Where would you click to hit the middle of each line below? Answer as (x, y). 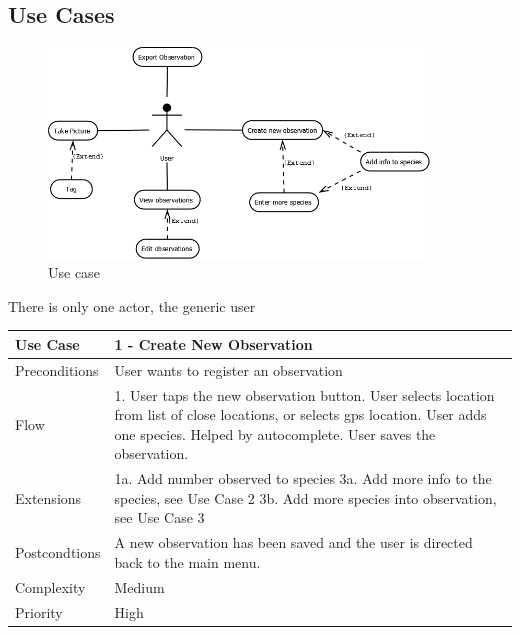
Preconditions (57, 369)
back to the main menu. (187, 561)
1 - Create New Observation (213, 343)
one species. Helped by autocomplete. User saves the (275, 433)
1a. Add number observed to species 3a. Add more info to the (303, 478)
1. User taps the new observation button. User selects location (304, 394)
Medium (139, 586)
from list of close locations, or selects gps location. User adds (300, 414)
